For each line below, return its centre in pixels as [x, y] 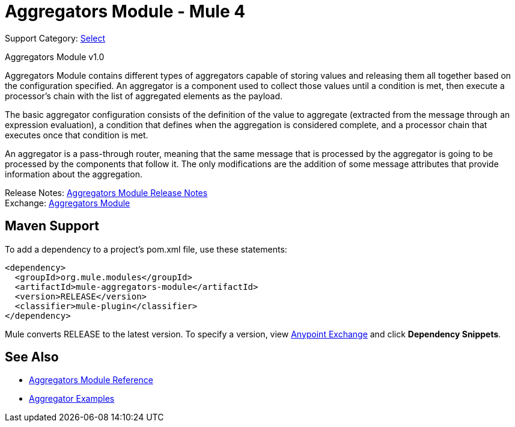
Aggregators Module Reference [91, 380]
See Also [32, 357]
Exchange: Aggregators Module [68, 203]
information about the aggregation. [74, 174]
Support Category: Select [55, 38]
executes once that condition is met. [77, 135]
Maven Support [52, 226]
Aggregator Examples [72, 399]
